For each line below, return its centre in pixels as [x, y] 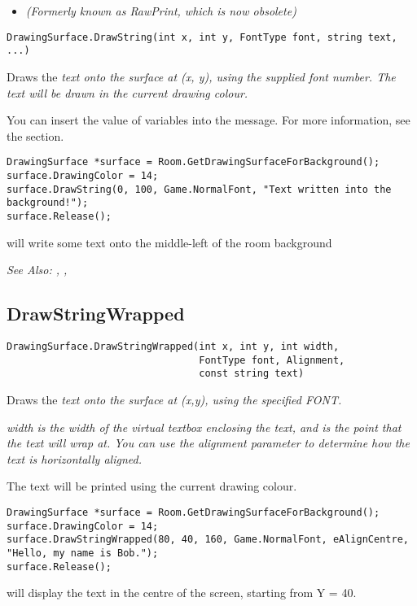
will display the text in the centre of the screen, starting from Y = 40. [182, 593]
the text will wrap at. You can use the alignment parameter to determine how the [208, 443]
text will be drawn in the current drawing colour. [127, 92]
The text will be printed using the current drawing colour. [152, 486]
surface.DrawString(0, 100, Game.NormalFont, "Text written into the [199, 189]
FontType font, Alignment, [272, 360]
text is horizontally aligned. [74, 458]
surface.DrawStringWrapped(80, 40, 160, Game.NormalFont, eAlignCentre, [208, 540]
